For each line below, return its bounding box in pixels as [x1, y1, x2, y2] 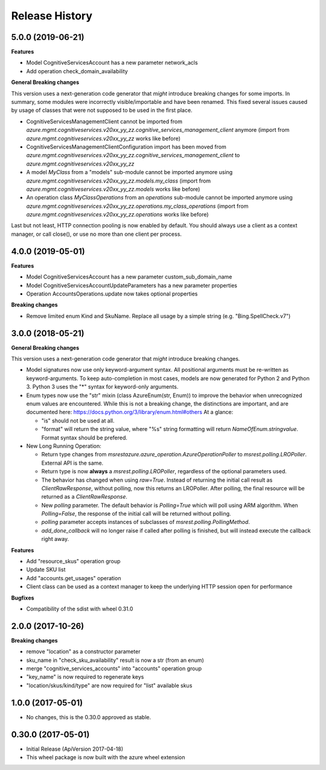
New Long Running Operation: [26, 442, 102, 450]
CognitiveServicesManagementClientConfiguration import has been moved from [26, 143, 226, 150]
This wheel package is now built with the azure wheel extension [26, 754, 185, 761]
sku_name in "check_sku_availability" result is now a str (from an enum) [26, 656, 205, 664]
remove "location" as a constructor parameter [26, 648, 141, 655]
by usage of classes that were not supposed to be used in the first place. [11, 106, 193, 114]
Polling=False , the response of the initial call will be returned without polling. [41, 510, 232, 517]
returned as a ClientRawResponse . [41, 493, 128, 500]
